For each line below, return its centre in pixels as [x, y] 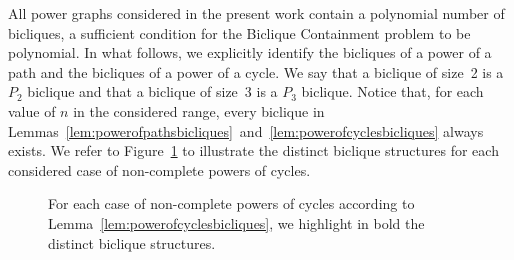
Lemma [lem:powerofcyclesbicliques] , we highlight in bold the [236, 222]
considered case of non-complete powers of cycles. [159, 169]
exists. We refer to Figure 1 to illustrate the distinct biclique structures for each [253, 150]
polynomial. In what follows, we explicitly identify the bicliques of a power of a [250, 52]
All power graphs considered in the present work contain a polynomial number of [256, 13]
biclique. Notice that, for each [392, 91]
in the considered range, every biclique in [199, 110]
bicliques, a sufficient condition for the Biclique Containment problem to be [239, 32]
